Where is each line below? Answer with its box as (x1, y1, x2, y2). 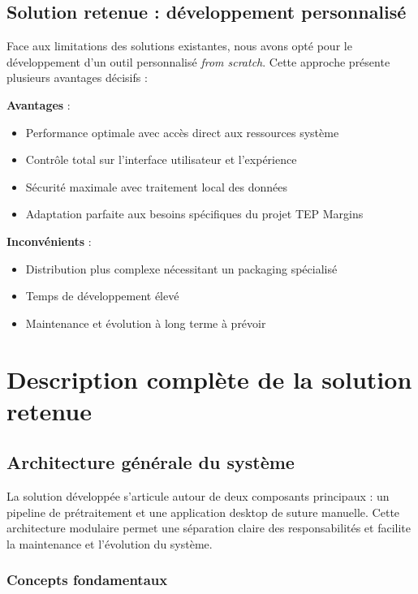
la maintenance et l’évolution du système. (6, 535, 213, 552)
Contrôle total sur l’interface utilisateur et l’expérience (25, 151, 297, 168)
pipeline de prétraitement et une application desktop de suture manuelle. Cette (6, 503, 400, 520)
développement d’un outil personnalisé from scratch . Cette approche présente (6, 53, 390, 70)
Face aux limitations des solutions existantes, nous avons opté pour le (6, 37, 352, 54)
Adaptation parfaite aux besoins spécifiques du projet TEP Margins (25, 205, 364, 222)
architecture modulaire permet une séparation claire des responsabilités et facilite (6, 519, 412, 536)
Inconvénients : (6, 232, 92, 249)
